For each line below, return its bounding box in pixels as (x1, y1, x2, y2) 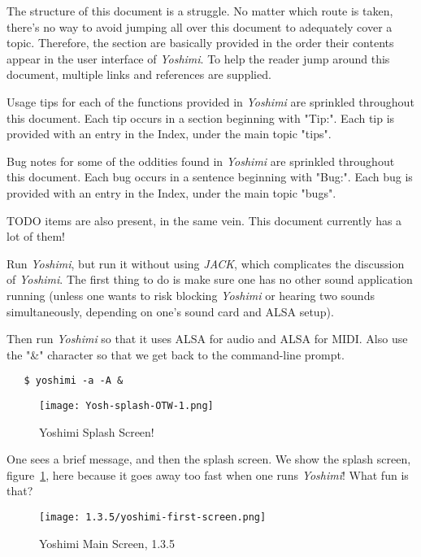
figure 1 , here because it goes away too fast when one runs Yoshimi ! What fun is (7, 466, 409, 483)
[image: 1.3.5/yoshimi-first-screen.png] (39, 511, 267, 523)
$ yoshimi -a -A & (24, 375, 124, 387)
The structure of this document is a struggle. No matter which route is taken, (7, 2, 393, 19)
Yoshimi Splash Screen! (39, 423, 154, 440)
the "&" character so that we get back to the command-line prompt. (7, 346, 345, 363)
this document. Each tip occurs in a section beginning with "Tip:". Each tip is (7, 109, 395, 126)
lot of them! (7, 228, 65, 245)
